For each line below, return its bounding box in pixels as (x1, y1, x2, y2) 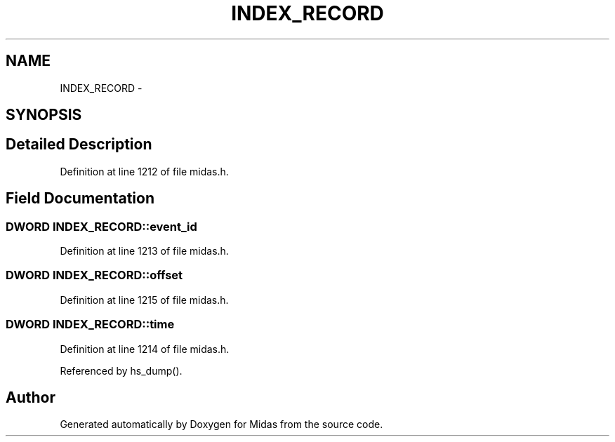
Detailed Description (6, 135, 152, 154)
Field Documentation (6, 189, 154, 208)
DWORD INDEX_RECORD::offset (6, 268, 183, 283)
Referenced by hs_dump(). (60, 364, 183, 377)
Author (6, 389, 55, 406)
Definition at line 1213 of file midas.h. (60, 245, 229, 257)
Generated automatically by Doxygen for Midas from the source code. (60, 418, 383, 431)
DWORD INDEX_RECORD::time (6, 317, 175, 332)
